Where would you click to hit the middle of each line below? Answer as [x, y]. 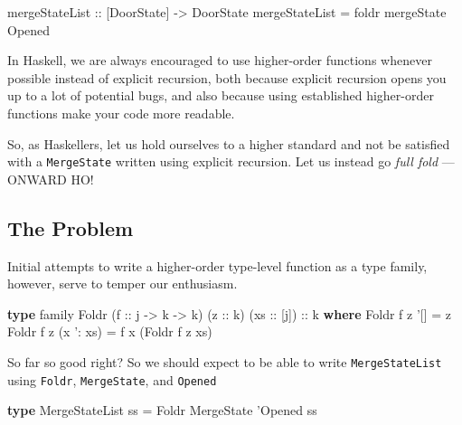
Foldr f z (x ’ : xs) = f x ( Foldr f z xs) [110, 331]
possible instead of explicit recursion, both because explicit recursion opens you [227, 77]
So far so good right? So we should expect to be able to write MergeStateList [225, 361]
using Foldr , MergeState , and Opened [112, 379]
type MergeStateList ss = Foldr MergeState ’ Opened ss [162, 410]
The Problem [71, 227]
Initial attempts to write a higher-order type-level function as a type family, [217, 265]
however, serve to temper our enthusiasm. [123, 283]
